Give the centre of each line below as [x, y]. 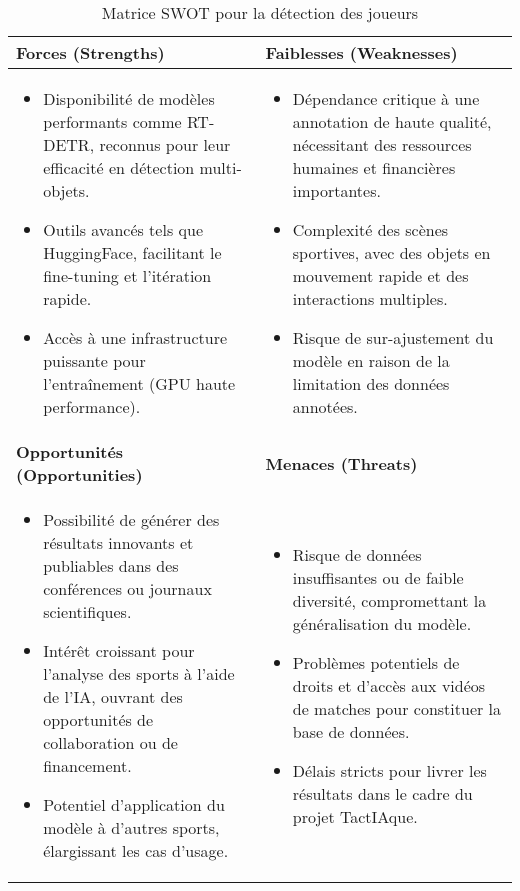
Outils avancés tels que [123, 229]
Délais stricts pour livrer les [389, 770]
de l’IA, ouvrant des [113, 696]
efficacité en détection [119, 167]
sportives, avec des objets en [391, 252]
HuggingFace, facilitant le [132, 252]
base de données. [351, 731]
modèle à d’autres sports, [131, 827]
